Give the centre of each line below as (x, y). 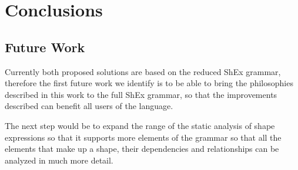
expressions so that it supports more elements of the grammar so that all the (143, 137)
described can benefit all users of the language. (89, 106)
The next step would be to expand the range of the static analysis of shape (140, 125)
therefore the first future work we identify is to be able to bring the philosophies (149, 83)
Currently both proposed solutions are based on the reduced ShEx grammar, (143, 71)
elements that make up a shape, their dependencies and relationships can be (142, 149)
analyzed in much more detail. (59, 160)
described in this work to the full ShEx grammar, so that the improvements (141, 94)
